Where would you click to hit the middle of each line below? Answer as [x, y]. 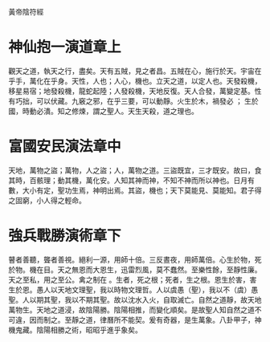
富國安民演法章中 [65, 147]
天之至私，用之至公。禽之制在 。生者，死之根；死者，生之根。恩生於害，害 [133, 279]
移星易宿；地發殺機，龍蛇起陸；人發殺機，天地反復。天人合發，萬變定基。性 [135, 91]
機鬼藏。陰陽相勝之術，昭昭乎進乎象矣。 [75, 330]
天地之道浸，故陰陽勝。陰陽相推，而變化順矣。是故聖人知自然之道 [145, 309]
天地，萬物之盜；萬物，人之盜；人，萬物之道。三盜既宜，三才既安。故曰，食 [135, 170]
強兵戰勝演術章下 [65, 236]
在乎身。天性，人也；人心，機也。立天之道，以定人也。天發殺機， [152, 81]
